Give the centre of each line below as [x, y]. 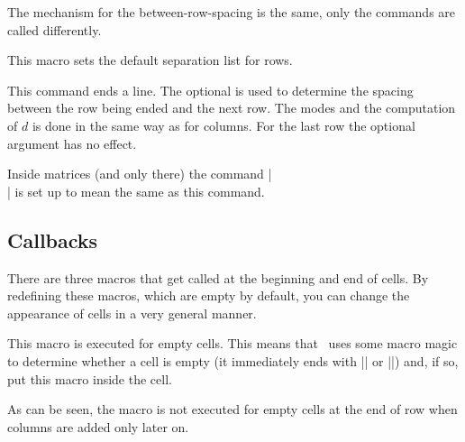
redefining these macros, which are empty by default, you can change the [209, 295]
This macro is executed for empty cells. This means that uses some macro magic [232, 343]
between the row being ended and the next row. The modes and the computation [232, 108]
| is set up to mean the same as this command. [136, 191]
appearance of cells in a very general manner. [132, 313]
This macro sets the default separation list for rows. [150, 60]
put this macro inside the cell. [90, 378]
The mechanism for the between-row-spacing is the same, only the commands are [232, 12]
